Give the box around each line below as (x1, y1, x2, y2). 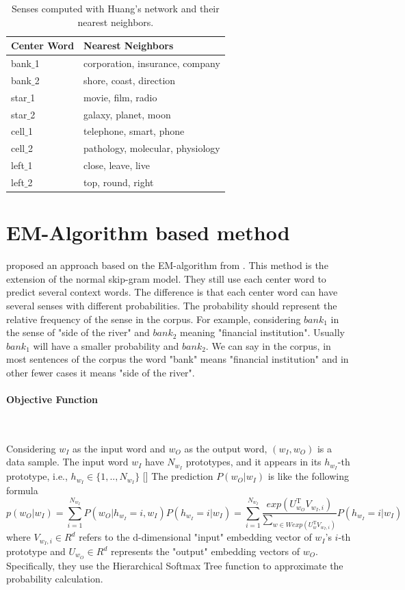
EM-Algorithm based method (6, 218, 290, 246)
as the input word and (72, 441, 166, 455)
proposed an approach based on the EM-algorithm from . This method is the (6, 258, 328, 272)
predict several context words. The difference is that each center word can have (6, 285, 338, 299)
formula (6, 483, 38, 498)
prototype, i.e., (6, 469, 68, 483)
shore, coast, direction (83, 73, 176, 87)
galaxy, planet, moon (83, 107, 171, 121)
